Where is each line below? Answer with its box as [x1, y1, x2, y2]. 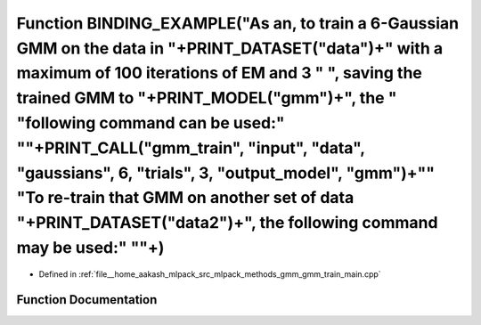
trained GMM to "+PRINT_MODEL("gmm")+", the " [16, 88, 397, 109]
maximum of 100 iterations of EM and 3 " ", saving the [16, 63, 422, 84]
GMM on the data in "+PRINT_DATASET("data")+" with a [16, 38, 444, 58]
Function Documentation [16, 292, 158, 307]
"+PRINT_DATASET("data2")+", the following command [16, 213, 438, 233]
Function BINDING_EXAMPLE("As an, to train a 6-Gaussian [16, 13, 459, 33]
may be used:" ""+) [16, 237, 165, 257]
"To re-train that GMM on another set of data [16, 188, 355, 208]
